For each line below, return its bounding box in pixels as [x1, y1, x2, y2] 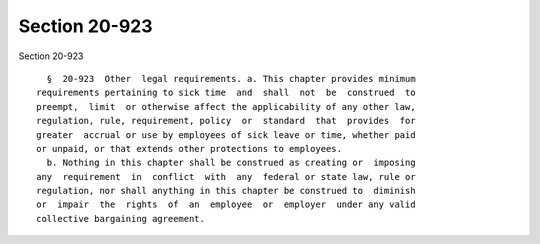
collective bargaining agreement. [36, 213, 205, 224]
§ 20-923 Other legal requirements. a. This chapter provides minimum [46, 73, 416, 84]
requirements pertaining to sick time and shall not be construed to [36, 87, 416, 99]
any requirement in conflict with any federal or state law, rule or [36, 171, 416, 182]
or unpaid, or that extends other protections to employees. [36, 143, 342, 154]
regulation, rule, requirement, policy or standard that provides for [36, 115, 416, 127]
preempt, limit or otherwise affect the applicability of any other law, [36, 101, 416, 112]
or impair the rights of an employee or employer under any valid [36, 199, 416, 210]
